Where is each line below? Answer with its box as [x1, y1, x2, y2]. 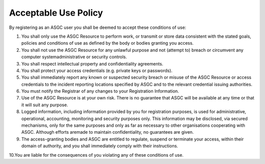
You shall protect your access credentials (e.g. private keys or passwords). [21, 68, 173, 73]
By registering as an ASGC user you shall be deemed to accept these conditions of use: [9, 24, 186, 30]
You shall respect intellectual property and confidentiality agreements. [21, 61, 163, 67]
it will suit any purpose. [21, 102, 68, 108]
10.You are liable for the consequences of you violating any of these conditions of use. [9, 152, 184, 158]
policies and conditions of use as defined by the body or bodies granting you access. [21, 40, 194, 46]
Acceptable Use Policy [9, 7, 103, 18]
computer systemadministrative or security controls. [21, 54, 127, 60]
